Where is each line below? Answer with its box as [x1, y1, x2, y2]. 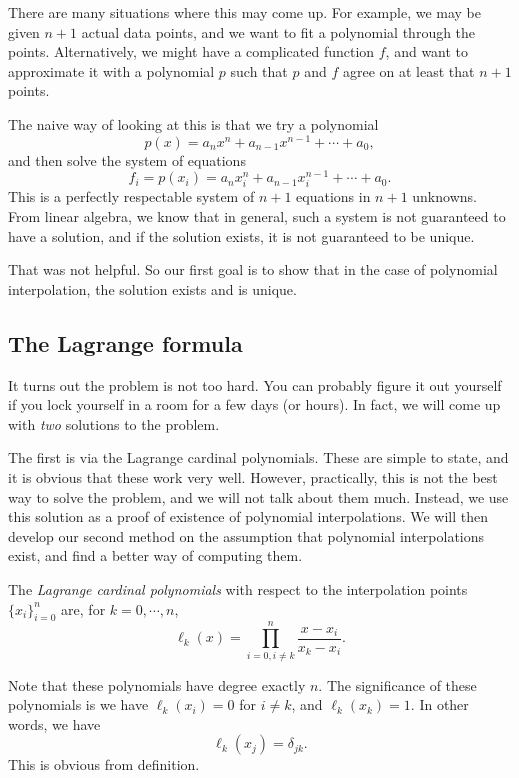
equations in [296, 186, 371, 207]
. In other [410, 694, 469, 715]
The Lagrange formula [8, 327, 243, 358]
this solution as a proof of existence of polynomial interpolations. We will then [8, 506, 489, 527]
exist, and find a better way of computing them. [8, 545, 303, 566]
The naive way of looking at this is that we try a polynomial [8, 113, 379, 134]
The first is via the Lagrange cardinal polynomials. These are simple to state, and [8, 447, 509, 468]
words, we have [8, 713, 101, 734]
